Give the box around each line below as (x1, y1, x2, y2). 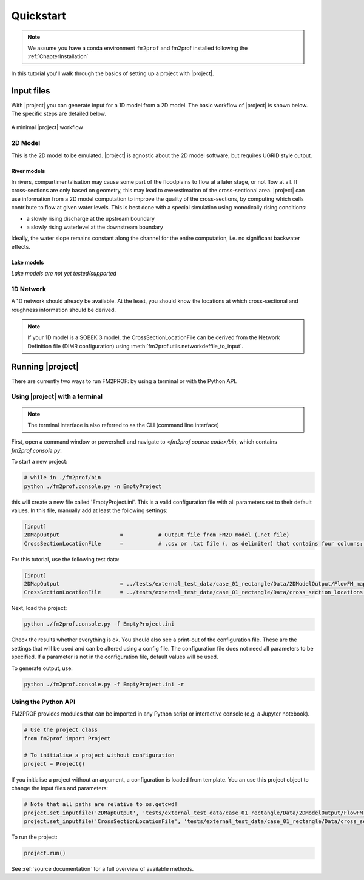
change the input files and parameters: (11, 785, 109, 792)
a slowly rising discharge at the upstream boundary (26, 215, 155, 222)
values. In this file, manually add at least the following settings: (11, 507, 168, 514)
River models (11, 167, 45, 174)
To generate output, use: (11, 665, 73, 672)
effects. (11, 243, 30, 250)
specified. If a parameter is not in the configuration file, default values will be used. (11, 653, 218, 661)
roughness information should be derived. (11, 306, 116, 313)
